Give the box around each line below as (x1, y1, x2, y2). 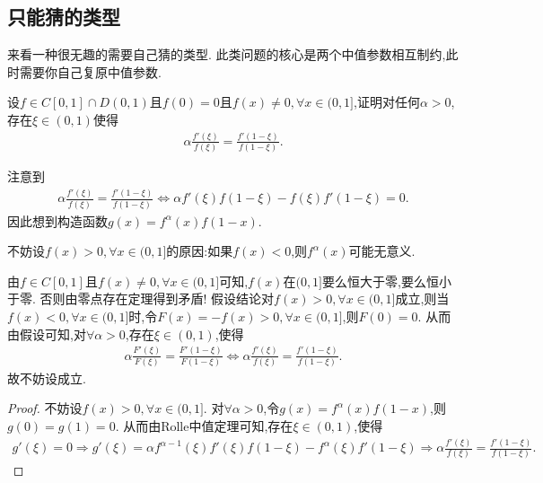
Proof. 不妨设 (7, 399, 83, 417)
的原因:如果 (166, 241, 233, 260)
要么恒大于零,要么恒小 (322, 271, 451, 290)
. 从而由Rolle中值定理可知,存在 (115, 417, 293, 435)
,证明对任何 (354, 92, 420, 111)
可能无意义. (348, 241, 416, 260)
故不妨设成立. (7, 368, 86, 387)
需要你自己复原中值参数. (19, 62, 162, 81)
